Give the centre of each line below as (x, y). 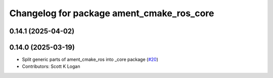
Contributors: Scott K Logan (51, 66)
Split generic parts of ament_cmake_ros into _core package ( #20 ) (90, 60)
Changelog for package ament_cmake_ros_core (112, 13)
